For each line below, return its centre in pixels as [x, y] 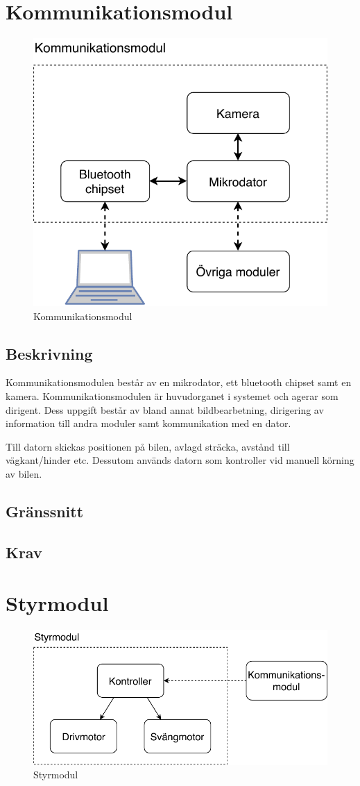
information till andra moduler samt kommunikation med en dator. [148, 423]
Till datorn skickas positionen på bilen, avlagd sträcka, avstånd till [148, 446]
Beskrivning [49, 353]
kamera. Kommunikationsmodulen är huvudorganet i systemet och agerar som [172, 396]
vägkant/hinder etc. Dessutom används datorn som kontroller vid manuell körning [180, 460]
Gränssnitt [45, 511]
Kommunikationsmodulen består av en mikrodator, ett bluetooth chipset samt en [179, 382]
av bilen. [24, 474]
